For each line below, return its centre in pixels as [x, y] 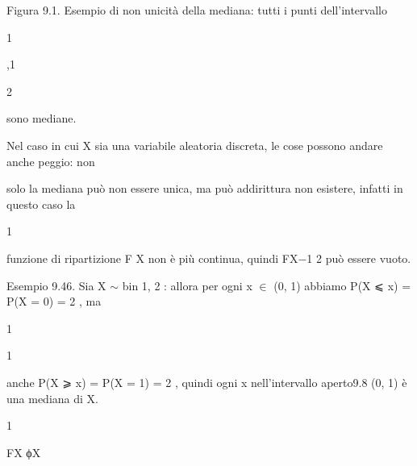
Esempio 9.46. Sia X [56, 285]
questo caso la [41, 204]
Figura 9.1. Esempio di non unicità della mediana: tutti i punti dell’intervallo [197, 10]
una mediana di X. [52, 398]
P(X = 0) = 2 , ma [54, 301]
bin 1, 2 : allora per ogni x [187, 285]
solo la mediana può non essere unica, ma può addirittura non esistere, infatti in [205, 188]
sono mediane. [42, 118]
